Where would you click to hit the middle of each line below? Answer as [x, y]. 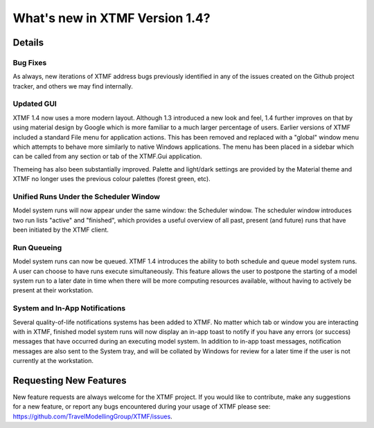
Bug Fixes [30, 62]
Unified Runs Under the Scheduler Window [87, 196]
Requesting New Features [70, 380]
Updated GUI [35, 104]
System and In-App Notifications [69, 308]
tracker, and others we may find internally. [73, 86]
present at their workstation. [53, 290]
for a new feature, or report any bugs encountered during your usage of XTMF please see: [142, 407]
